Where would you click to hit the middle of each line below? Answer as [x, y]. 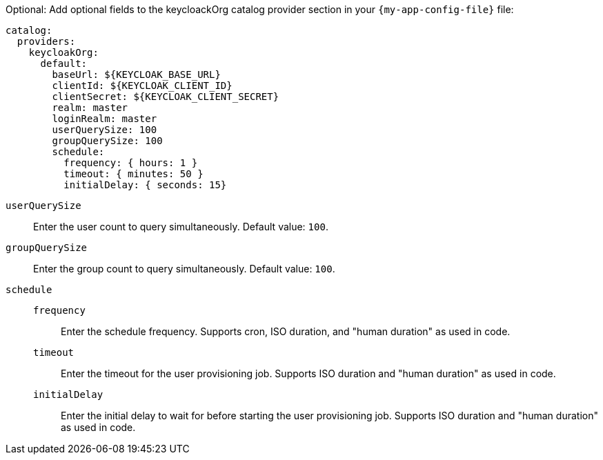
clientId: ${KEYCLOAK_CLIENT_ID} [142, 86]
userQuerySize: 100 [105, 130]
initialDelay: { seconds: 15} [145, 185]
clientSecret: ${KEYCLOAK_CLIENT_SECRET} [166, 97]
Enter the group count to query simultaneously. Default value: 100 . [184, 269]
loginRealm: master [105, 119]
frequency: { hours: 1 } [131, 163]
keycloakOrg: [63, 52]
